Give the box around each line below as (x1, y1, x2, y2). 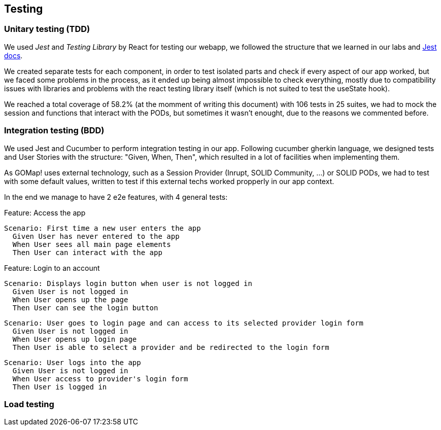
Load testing (4, 399, 54, 409)
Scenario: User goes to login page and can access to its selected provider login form (4, 318, 364, 327)
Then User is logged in (12, 382, 107, 391)
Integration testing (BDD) (4, 125, 105, 136)
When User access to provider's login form (12, 374, 188, 383)
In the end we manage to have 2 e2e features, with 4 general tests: (4, 192, 228, 201)
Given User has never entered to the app (12, 232, 180, 240)
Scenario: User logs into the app (4, 358, 141, 367)
